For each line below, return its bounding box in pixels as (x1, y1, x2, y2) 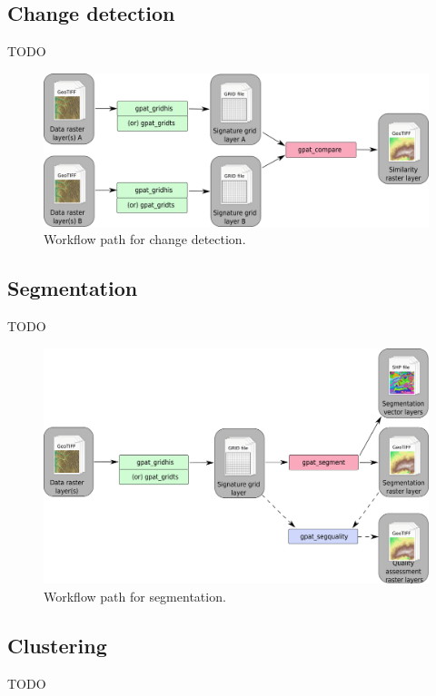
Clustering (7, 631, 107, 659)
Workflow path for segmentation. (44, 586, 226, 605)
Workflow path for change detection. (44, 230, 246, 249)
